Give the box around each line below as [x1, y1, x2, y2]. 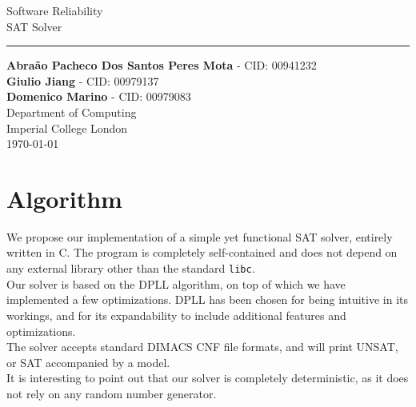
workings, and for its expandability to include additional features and [6, 306, 346, 323]
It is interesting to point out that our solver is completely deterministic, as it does [6, 369, 409, 386]
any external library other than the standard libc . [6, 260, 255, 277]
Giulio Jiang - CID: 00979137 [6, 72, 159, 89]
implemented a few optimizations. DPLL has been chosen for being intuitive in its [6, 291, 409, 308]
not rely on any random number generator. [6, 385, 217, 401]
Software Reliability [6, 2, 103, 18]
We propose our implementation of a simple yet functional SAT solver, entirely [6, 228, 393, 245]
